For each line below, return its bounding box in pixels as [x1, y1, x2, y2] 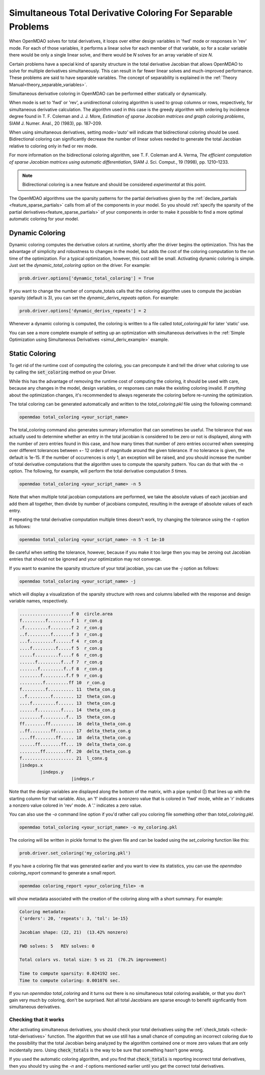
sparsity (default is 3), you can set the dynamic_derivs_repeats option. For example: [9, 295, 179, 301]
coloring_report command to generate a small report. [9, 870, 116, 876]
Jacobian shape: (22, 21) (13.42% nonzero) [19, 929, 129, 935]
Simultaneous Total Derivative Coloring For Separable [9, 7, 233, 18]
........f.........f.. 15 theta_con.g [19, 714, 115, 720]
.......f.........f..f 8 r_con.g [19, 666, 103, 672]
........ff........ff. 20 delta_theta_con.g [19, 748, 131, 754]
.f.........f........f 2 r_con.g [19, 624, 103, 630]
